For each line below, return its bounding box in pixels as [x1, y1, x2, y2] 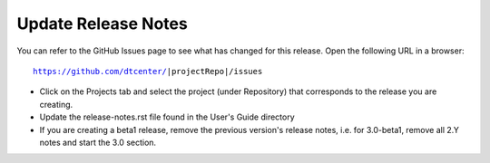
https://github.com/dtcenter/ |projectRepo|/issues [33, 66, 263, 76]
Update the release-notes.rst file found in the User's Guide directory [39, 111, 295, 122]
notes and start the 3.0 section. [39, 137, 157, 148]
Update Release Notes [16, 14, 188, 34]
